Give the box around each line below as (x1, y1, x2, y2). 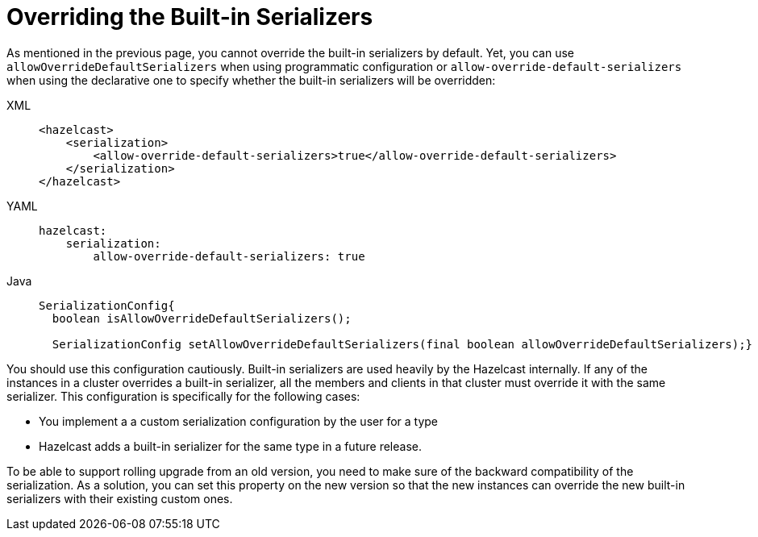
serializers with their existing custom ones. (6, 491, 233, 506)
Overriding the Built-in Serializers (6, 3, 373, 31)
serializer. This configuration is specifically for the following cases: (6, 389, 360, 403)
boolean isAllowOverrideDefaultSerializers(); (52, 311, 352, 325)
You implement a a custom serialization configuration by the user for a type (39, 414, 439, 428)
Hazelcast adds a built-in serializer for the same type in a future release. (39, 439, 422, 453)
